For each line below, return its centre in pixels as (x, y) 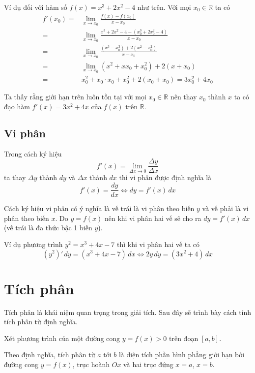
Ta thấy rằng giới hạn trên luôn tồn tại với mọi (75, 97)
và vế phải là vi (225, 208)
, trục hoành (91, 364)
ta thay (15, 177)
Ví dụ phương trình (33, 244)
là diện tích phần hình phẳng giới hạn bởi (182, 355)
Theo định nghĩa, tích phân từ (50, 355)
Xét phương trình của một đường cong (62, 338)
